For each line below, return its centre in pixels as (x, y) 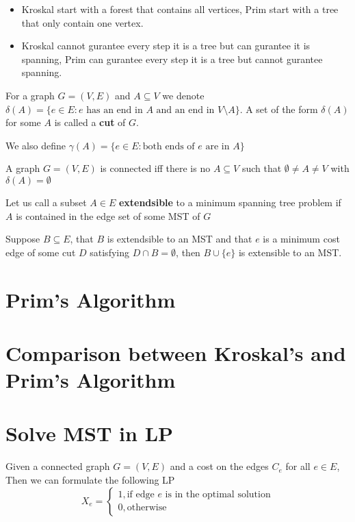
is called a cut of (90, 122)
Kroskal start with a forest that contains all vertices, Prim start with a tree (180, 9)
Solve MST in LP (90, 433)
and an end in (185, 110)
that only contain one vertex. (82, 22)
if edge (141, 495)
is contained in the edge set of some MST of (108, 215)
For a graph (30, 95)
